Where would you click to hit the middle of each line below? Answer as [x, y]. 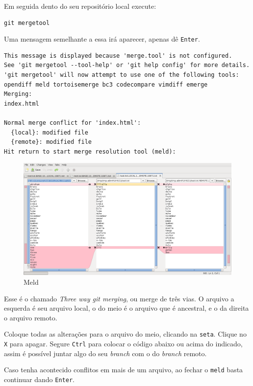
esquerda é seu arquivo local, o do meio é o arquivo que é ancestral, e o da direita [126, 308]
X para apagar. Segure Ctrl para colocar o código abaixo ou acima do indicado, [123, 343]
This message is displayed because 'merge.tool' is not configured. [118, 56]
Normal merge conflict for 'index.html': [73, 123]
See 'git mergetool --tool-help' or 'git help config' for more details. [127, 65]
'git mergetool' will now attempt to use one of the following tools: [122, 75]
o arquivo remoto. [31, 317]
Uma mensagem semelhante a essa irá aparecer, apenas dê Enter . [102, 39]
